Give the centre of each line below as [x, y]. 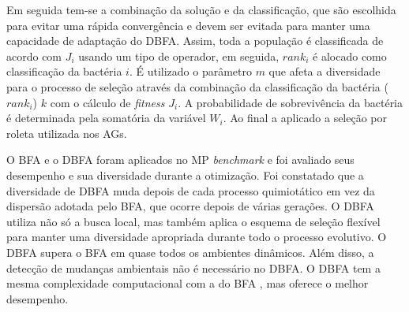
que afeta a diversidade [325, 71]
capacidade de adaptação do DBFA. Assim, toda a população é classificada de [195, 41]
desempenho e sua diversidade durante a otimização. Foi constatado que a [185, 175]
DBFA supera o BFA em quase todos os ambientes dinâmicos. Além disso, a [190, 252]
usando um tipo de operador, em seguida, [179, 56]
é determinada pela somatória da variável [106, 118]
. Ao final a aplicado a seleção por [305, 118]
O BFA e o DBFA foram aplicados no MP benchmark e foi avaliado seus [180, 160]
